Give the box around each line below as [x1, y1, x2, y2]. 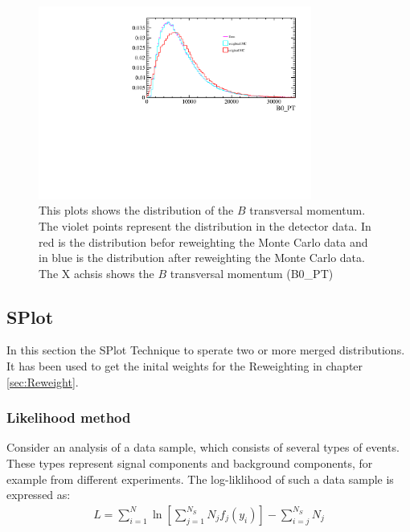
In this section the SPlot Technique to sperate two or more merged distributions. [6, 342, 405, 358]
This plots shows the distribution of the [39, 202, 234, 219]
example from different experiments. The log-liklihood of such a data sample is [6, 470, 394, 487]
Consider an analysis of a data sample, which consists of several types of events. [6, 439, 400, 456]
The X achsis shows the [39, 264, 154, 281]
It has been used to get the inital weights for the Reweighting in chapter [6, 358, 363, 374]
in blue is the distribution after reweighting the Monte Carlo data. [39, 249, 365, 266]
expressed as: [6, 486, 71, 503]
